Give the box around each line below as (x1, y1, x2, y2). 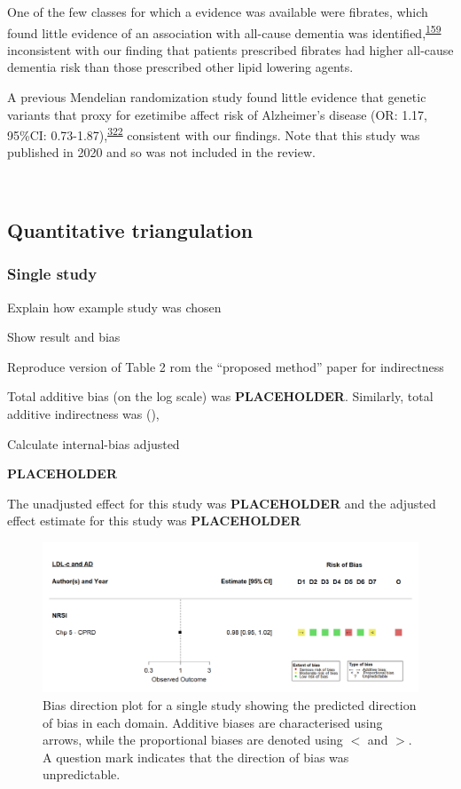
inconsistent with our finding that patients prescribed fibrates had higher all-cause (7, 40, 454, 59)
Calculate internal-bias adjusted (7, 434, 180, 453)
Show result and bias (7, 327, 121, 346)
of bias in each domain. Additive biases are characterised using (43, 713, 383, 731)
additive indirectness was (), (7, 405, 160, 423)
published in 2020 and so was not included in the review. (7, 143, 316, 162)
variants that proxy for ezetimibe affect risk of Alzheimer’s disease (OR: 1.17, (7, 105, 428, 123)
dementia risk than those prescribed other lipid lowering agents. (7, 58, 354, 76)
